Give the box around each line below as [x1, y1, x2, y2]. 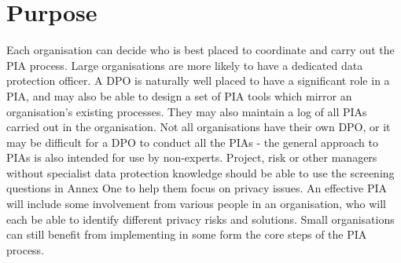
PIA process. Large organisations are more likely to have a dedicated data [6, 57, 363, 73]
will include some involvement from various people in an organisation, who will [6, 195, 386, 212]
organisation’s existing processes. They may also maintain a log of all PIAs [6, 103, 367, 119]
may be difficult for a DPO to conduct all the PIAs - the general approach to [6, 133, 378, 150]
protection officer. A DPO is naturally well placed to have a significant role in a [6, 72, 390, 89]
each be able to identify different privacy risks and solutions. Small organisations [6, 210, 395, 227]
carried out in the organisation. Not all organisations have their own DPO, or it [6, 119, 391, 135]
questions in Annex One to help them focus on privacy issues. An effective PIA [6, 180, 388, 196]
